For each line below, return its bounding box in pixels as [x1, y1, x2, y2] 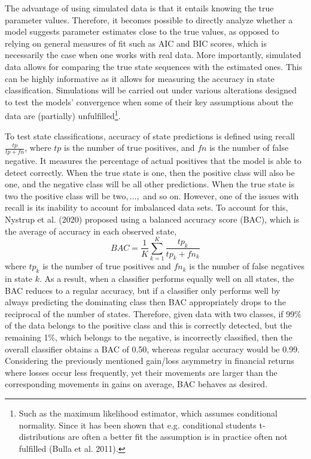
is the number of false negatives [189, 260, 304, 272]
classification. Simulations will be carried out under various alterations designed [5, 84, 297, 96]
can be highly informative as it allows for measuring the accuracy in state [5, 72, 275, 84]
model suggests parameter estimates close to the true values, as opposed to [5, 25, 279, 38]
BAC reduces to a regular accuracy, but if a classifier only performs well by [5, 284, 280, 296]
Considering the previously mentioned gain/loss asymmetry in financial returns [5, 354, 295, 367]
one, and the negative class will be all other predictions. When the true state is [5, 178, 295, 190]
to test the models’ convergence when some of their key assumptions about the [5, 95, 294, 108]
